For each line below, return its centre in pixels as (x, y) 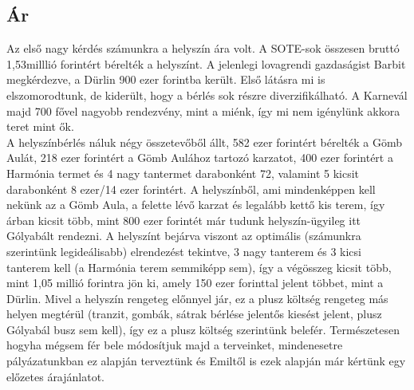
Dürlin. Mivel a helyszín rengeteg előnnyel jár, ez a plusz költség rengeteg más (197, 298)
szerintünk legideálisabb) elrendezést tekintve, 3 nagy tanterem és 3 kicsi (184, 251)
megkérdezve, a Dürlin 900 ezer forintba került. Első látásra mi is (166, 79)
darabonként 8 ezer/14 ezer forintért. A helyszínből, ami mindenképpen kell (191, 189)
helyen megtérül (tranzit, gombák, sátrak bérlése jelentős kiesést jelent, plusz (194, 314)
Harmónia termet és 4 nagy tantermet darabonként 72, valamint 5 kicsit (183, 173)
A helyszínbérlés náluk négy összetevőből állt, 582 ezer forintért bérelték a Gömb (205, 142)
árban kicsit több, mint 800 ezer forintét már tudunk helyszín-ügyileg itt (184, 220)
